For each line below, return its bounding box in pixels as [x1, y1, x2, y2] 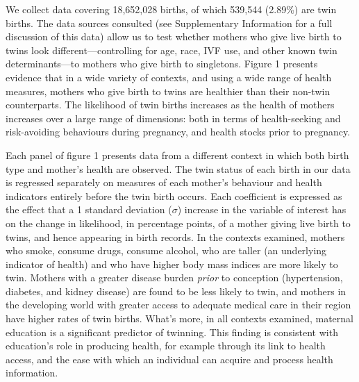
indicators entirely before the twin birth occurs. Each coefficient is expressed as [6, 188, 342, 203]
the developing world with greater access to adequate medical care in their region [6, 297, 351, 312]
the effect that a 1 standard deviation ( [6, 202, 172, 217]
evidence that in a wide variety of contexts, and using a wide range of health [6, 69, 332, 84]
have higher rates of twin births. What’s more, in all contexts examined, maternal [6, 311, 354, 326]
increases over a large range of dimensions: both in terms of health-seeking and [6, 110, 341, 125]
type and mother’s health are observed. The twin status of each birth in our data [6, 161, 351, 176]
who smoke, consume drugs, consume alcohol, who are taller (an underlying [6, 243, 327, 258]
